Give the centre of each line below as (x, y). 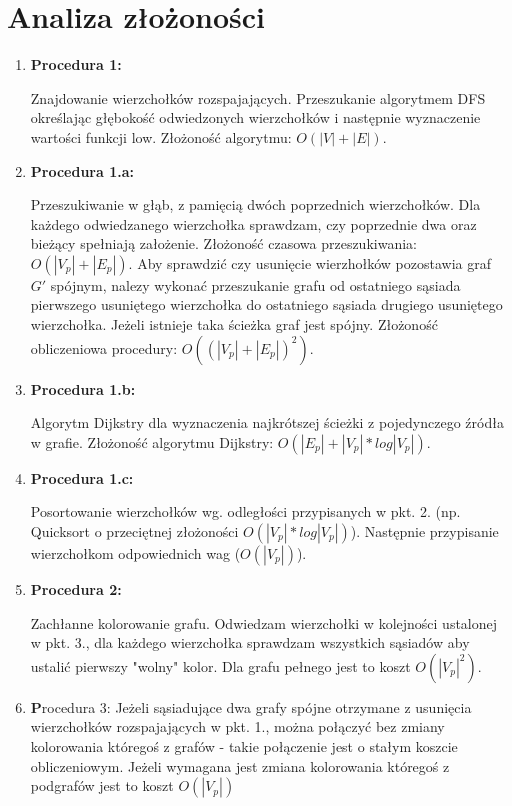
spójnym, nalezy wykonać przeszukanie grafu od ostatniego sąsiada (255, 284)
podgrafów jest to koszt (102, 785)
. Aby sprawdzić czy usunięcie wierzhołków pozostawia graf (309, 262)
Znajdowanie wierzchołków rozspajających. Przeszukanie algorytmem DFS (258, 97)
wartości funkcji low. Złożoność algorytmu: (161, 136)
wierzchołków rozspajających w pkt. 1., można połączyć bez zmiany (237, 726)
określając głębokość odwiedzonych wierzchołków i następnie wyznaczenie (255, 117)
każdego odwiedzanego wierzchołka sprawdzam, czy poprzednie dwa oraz (253, 223)
